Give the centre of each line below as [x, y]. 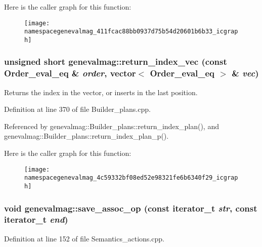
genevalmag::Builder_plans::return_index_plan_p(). [86, 136]
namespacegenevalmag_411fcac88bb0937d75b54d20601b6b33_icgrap [131, 32]
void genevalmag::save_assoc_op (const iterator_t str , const [131, 208]
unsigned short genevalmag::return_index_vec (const [116, 61]
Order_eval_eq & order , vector [70, 73]
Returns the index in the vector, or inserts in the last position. [101, 92]
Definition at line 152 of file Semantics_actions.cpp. [84, 238]
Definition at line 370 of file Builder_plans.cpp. [77, 109]
